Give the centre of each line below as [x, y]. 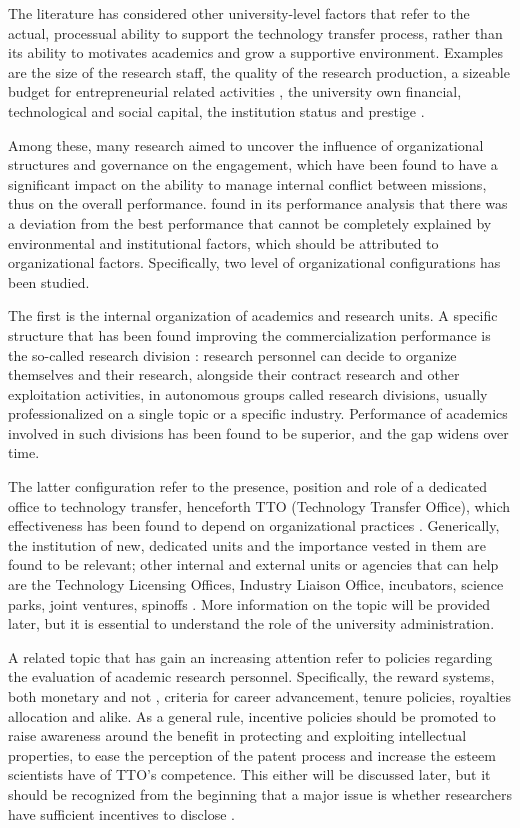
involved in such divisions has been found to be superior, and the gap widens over [258, 432]
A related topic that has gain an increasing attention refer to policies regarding [250, 656]
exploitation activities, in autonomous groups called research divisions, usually [248, 393]
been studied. [49, 281]
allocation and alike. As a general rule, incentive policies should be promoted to [252, 715]
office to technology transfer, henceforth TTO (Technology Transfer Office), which [259, 505]
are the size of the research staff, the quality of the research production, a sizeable [259, 71]
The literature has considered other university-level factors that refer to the [239, 13]
